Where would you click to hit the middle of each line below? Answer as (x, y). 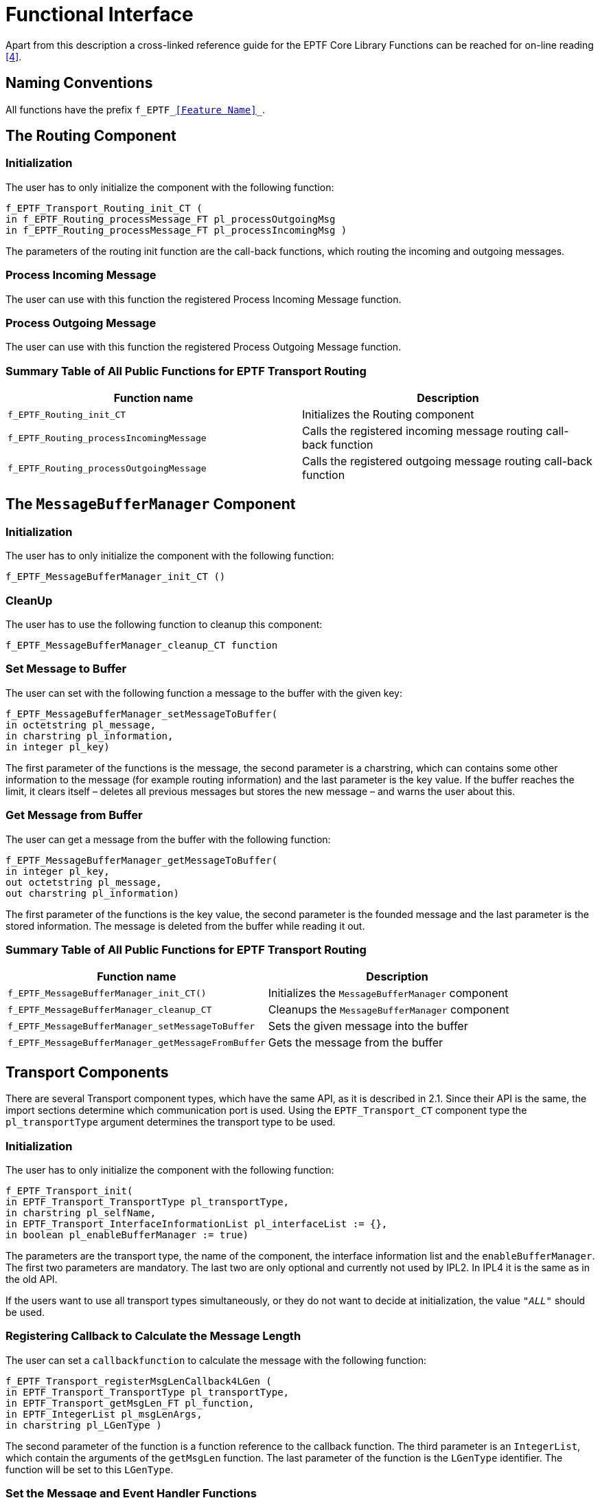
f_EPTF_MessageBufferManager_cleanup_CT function (142, 646)
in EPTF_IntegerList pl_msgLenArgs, (104, 1414)
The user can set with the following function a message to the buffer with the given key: (204, 693)
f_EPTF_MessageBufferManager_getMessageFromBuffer (137, 1042)
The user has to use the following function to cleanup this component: (164, 625)
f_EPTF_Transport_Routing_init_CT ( (104, 208)
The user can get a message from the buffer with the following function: (168, 839)
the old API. (32, 1279)
